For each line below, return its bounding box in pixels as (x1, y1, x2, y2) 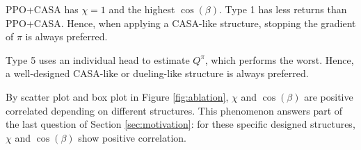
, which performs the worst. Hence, (204, 52, 354, 67)
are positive (304, 89, 353, 103)
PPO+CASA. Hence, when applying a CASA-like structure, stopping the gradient (6, 15, 356, 30)
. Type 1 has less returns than (219, 2, 347, 16)
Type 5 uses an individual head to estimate (6, 52, 190, 67)
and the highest (109, 2, 175, 16)
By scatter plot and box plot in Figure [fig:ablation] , (6, 89, 229, 103)
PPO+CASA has (6, 2, 79, 16)
